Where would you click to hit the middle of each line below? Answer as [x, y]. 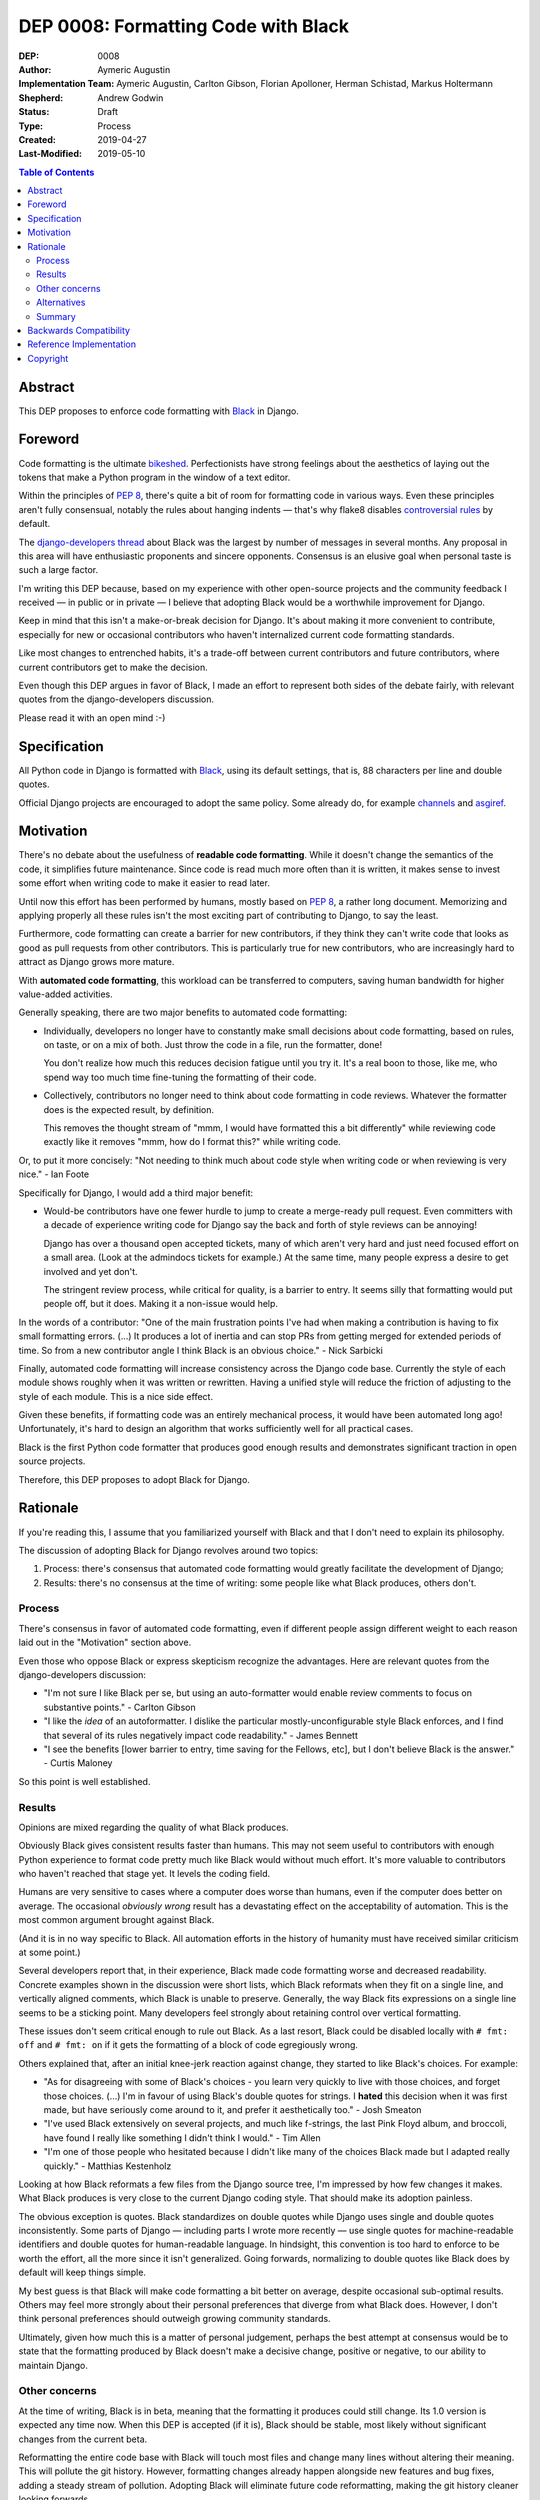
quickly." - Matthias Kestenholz [107, 2166]
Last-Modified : [50, 154]
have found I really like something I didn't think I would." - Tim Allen [182, 2137]
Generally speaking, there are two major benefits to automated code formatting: [183, 1012]
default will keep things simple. [82, 2272]
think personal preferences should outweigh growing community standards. [174, 2319]
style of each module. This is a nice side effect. [116, 1396]
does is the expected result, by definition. [129, 1109]
